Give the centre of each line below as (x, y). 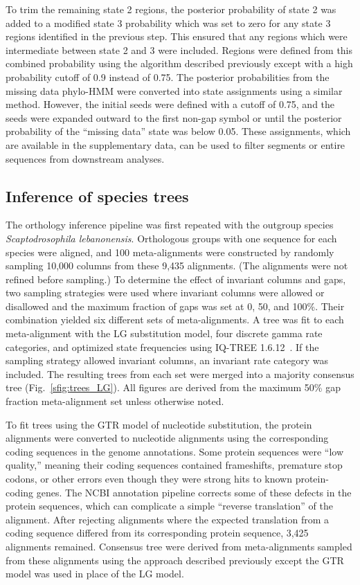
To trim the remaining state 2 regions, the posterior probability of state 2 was (171, 9)
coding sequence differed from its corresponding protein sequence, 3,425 (157, 533)
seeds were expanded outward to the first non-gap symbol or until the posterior (174, 117)
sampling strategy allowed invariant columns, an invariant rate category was (167, 360)
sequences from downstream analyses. (85, 158)
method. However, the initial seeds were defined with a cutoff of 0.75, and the (170, 104)
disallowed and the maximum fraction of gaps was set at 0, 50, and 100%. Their (175, 306)
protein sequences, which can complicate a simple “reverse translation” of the (169, 506)
